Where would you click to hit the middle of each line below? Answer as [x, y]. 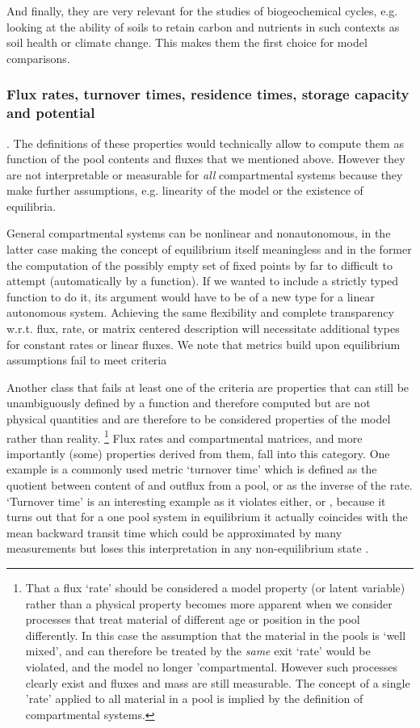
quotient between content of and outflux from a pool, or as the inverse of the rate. [210, 485]
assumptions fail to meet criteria [87, 360]
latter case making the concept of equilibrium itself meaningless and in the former [209, 249]
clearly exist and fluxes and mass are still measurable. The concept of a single [218, 682]
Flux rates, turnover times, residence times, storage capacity [208, 94]
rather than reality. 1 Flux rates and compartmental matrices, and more [185, 436]
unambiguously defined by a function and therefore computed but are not [189, 403]
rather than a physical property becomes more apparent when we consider [209, 603]
